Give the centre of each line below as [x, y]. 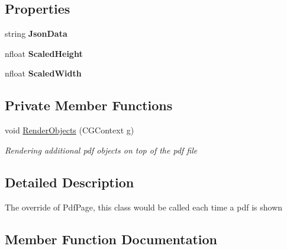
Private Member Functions [89, 105]
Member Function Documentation [111, 239]
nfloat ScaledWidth [43, 73]
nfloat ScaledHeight [44, 53]
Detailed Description [70, 182]
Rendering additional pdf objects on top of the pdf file [101, 150]
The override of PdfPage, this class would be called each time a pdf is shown [144, 207]
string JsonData [36, 33]
